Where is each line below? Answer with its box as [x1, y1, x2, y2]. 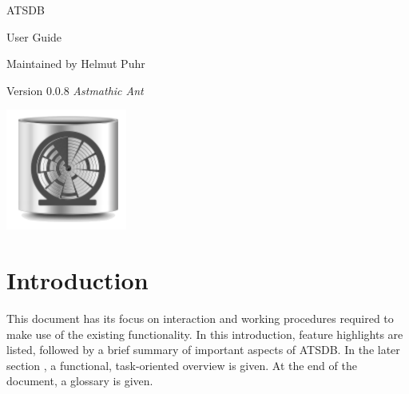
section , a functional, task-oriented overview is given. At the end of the [6, 356, 357, 373]
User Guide [6, 28, 62, 45]
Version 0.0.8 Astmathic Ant [6, 82, 144, 98]
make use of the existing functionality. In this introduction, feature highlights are [6, 325, 403, 342]
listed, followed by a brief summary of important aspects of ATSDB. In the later [6, 341, 400, 358]
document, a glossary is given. [6, 372, 153, 389]
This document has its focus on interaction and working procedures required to [6, 310, 394, 327]
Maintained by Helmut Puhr [6, 55, 145, 72]
